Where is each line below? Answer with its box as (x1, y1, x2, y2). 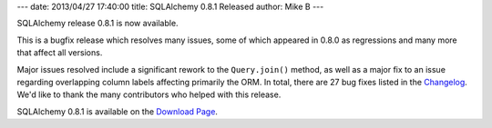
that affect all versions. (16, 47, 103, 58)
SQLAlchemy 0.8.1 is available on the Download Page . (16, 105, 219, 117)
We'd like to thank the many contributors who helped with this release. (16, 89, 282, 100)
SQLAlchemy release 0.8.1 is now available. (16, 18, 179, 29)
